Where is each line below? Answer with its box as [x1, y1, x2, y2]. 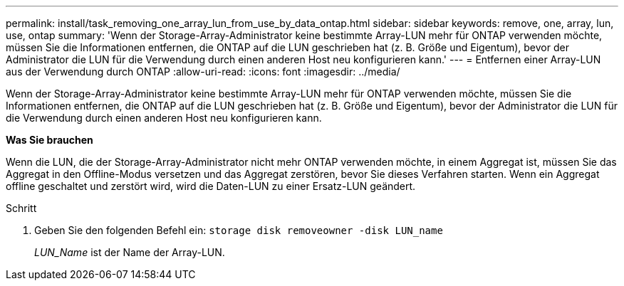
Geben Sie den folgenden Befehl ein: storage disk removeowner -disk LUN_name [34, 224, 443, 236]
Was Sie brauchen [6, 134, 93, 146]
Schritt [6, 202, 37, 214]
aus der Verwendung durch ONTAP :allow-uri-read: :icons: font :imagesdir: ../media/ [6, 65, 400, 78]
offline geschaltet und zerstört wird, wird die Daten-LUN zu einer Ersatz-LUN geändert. [6, 180, 416, 192]
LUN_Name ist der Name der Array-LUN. [34, 246, 225, 258]
